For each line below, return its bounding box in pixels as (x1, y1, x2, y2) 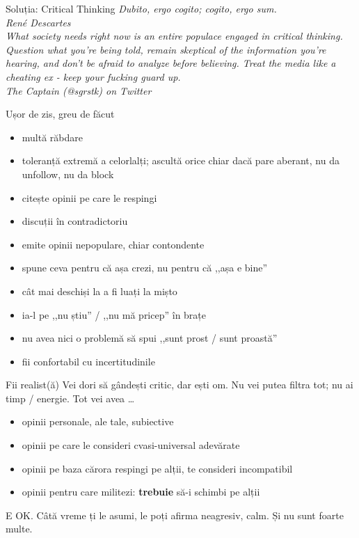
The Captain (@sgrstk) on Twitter (6, 83, 152, 97)
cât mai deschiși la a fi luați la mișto (22, 283, 177, 298)
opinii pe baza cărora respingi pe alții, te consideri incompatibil (22, 461, 293, 475)
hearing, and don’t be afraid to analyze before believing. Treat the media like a (6, 56, 336, 70)
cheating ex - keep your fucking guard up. (6, 69, 181, 84)
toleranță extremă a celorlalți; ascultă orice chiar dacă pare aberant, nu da (22, 153, 340, 168)
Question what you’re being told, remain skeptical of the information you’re (6, 42, 326, 56)
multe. (6, 521, 33, 536)
